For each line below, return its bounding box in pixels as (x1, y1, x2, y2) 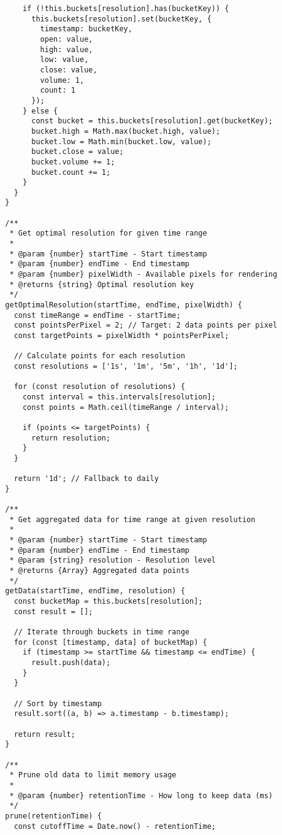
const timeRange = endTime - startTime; (13, 310, 181, 320)
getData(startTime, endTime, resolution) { (5, 587, 185, 596)
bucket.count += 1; (31, 167, 111, 177)
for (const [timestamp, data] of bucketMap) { (13, 637, 207, 647)
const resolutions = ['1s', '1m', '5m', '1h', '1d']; (13, 361, 238, 371)
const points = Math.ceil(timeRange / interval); (22, 402, 229, 412)
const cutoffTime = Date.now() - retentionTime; (13, 822, 216, 831)
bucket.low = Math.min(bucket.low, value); (31, 137, 211, 146)
